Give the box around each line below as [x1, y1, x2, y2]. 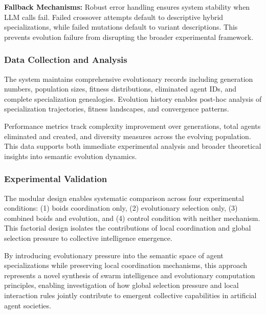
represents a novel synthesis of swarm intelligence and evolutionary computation [4, 270, 255, 280]
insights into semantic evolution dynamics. [4, 150, 137, 161]
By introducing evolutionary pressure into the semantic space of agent [4, 250, 224, 260]
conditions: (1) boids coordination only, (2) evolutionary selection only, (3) [4, 203, 238, 213]
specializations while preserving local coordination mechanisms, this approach [4, 260, 248, 271]
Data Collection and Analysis [4, 53, 127, 66]
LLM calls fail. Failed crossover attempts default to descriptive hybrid [4, 11, 224, 22]
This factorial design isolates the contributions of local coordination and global [4, 222, 251, 233]
